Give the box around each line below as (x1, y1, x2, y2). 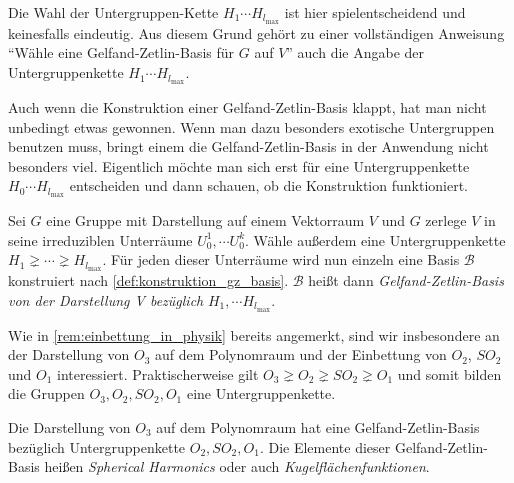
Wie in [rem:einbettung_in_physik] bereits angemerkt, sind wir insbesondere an (8, 324, 500, 345)
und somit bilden (397, 363, 502, 384)
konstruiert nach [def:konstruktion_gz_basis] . (8, 270, 289, 291)
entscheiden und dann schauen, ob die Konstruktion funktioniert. (69, 175, 469, 196)
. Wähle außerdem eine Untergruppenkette (245, 229, 506, 250)
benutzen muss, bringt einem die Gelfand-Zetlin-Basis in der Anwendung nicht (8, 136, 489, 157)
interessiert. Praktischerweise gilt (57, 363, 259, 384)
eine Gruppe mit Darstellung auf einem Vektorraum (46, 210, 365, 231)
